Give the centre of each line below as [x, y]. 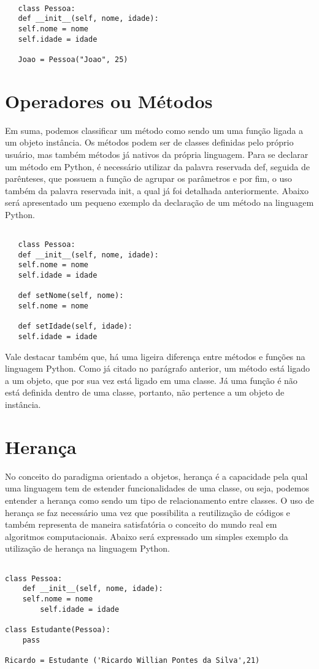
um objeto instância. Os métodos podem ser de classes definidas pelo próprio [149, 142]
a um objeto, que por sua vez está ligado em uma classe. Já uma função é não [151, 380]
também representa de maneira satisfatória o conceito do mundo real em [141, 524]
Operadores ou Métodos [109, 100]
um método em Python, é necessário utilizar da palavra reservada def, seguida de [157, 166]
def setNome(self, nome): [71, 296]
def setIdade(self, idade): [75, 327]
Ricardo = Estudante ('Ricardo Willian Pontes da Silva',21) [133, 660]
